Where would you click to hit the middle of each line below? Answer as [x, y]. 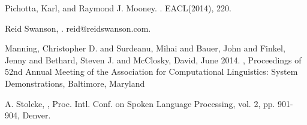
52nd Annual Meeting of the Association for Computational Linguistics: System [151, 71]
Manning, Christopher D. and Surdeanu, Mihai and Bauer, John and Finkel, [145, 48]
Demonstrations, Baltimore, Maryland [75, 83]
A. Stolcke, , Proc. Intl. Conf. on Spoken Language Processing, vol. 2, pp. [140, 103]
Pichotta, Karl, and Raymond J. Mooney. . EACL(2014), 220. [118, 8]
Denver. [37, 115]
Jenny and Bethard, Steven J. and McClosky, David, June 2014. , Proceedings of [153, 60]
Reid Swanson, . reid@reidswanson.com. [78, 28]
